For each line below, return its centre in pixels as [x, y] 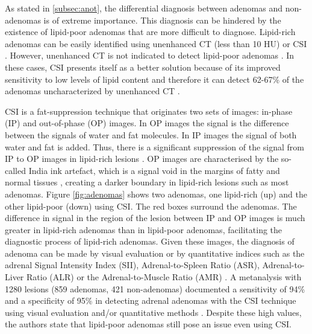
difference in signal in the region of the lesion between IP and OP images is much [155, 218]
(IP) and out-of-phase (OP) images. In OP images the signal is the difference [147, 123]
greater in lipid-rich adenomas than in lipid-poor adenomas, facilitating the [144, 229]
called [15, 170]
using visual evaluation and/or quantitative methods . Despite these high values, [153, 312]
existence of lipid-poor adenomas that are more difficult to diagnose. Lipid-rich [150, 32]
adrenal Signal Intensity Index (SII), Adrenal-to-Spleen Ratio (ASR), [132, 265]
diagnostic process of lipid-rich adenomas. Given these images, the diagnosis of [150, 241]
